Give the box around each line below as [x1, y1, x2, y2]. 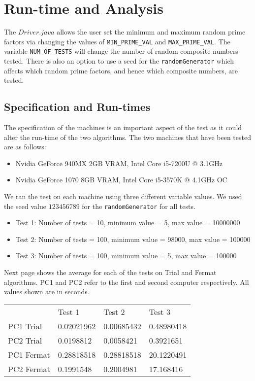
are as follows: [4, 141, 46, 152]
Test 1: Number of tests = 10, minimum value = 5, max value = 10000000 [15, 217, 240, 228]
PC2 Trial [8, 334, 42, 346]
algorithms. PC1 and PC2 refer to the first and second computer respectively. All [4, 277, 249, 287]
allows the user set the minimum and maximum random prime [57, 27, 246, 37]
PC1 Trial [8, 320, 42, 332]
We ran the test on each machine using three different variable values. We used [4, 191, 242, 202]
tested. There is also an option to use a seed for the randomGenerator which [4, 56, 234, 66]
